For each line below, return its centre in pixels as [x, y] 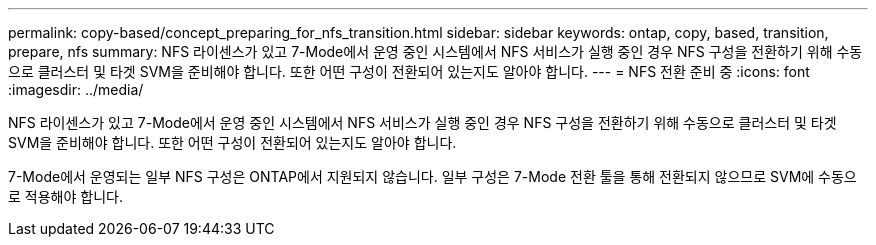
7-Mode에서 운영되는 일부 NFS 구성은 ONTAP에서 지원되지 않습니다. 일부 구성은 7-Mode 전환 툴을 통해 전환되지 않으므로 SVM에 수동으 [432, 176]
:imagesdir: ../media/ [76, 89]
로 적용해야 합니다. [65, 196]
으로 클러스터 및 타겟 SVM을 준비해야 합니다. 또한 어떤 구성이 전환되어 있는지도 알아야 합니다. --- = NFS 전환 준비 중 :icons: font [409, 71]
